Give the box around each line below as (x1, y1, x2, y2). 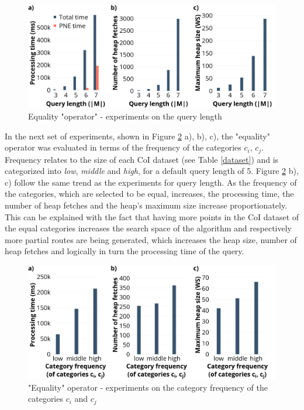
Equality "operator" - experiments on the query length (28, 110, 222, 122)
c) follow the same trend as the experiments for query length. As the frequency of (5, 176, 297, 188)
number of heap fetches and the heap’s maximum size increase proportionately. (5, 199, 288, 211)
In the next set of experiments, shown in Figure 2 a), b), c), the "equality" (5, 129, 270, 142)
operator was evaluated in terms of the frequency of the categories (5, 141, 241, 153)
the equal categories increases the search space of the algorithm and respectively (5, 222, 292, 234)
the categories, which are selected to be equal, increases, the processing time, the (5, 187, 294, 200)
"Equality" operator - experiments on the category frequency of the (28, 381, 268, 393)
